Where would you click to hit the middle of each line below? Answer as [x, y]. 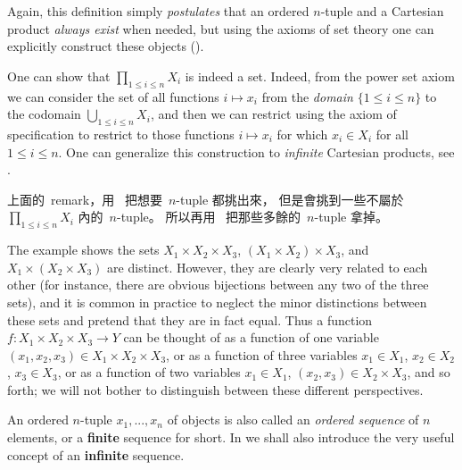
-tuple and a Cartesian [382, 11]
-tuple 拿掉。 [351, 217]
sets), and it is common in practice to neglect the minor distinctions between [217, 302]
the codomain [44, 114]
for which [302, 134]
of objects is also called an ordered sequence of [293, 420]
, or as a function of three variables [262, 354]
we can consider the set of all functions [113, 96]
